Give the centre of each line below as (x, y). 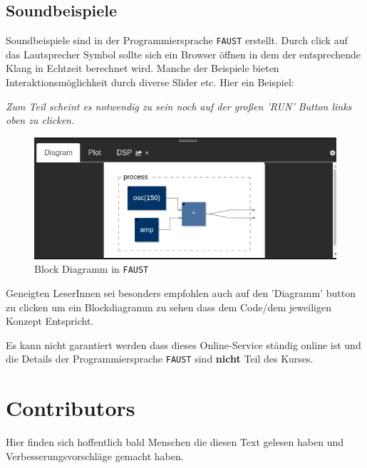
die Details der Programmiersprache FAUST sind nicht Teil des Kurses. (160, 359)
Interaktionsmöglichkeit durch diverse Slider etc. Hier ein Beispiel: (150, 82)
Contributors (71, 408)
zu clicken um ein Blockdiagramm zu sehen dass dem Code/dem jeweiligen (169, 307)
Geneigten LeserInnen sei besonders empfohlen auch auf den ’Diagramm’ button (181, 293)
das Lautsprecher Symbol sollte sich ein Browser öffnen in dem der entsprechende (183, 54)
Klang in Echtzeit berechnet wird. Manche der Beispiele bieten (143, 68)
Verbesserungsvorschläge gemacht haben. (95, 456)
